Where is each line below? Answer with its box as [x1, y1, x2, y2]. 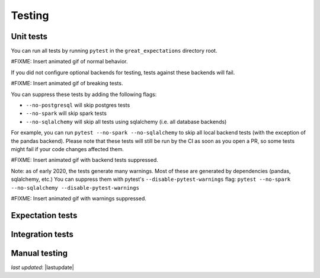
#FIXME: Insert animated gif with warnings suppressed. [11, 194, 146, 202]
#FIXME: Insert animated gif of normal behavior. [11, 58, 128, 65]
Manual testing [11, 248, 68, 258]
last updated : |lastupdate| [11, 264, 74, 271]
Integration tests [11, 229, 74, 239]
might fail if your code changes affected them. [11, 145, 124, 152]
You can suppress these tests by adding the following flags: [11, 91, 157, 98]
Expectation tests [11, 210, 78, 221]
